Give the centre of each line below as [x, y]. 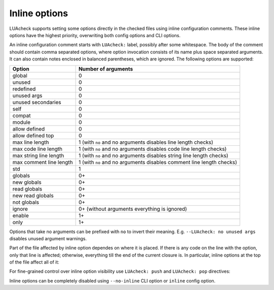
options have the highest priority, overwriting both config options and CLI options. [95, 35]
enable [21, 215]
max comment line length [43, 162]
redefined [24, 89]
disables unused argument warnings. [48, 238]
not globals [26, 202]
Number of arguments [106, 69]
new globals [27, 182]
